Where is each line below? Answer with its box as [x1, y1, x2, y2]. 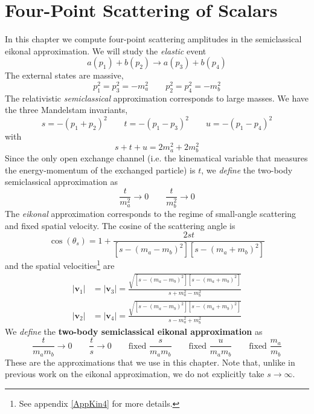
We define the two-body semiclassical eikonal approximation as [5, 325, 263, 337]
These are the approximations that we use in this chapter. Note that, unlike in [5, 355, 295, 368]
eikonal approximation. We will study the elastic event [5, 44, 207, 57]
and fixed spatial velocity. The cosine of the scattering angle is [5, 219, 235, 231]
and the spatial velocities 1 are [5, 257, 115, 271]
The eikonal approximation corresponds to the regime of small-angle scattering [5, 207, 296, 220]
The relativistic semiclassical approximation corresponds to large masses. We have [5, 91, 309, 104]
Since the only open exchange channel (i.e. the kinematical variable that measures [5, 152, 308, 164]
